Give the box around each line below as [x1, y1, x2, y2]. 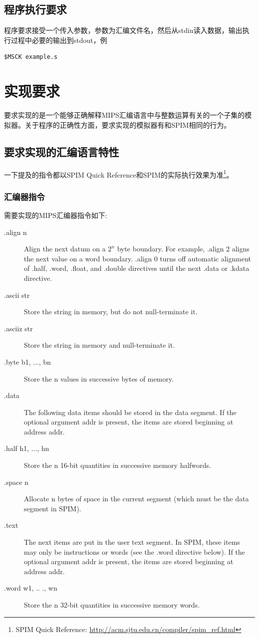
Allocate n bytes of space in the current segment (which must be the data [24, 493, 249, 504]
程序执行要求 [4, 1, 67, 17]
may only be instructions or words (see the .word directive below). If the [24, 546, 245, 557]
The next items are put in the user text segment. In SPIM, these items [24, 537, 240, 547]
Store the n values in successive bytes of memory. [24, 373, 174, 384]
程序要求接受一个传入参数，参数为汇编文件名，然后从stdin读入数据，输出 [4, 25, 243, 35]
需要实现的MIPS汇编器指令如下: [4, 210, 108, 220]
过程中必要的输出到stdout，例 [10, 34, 107, 45]
